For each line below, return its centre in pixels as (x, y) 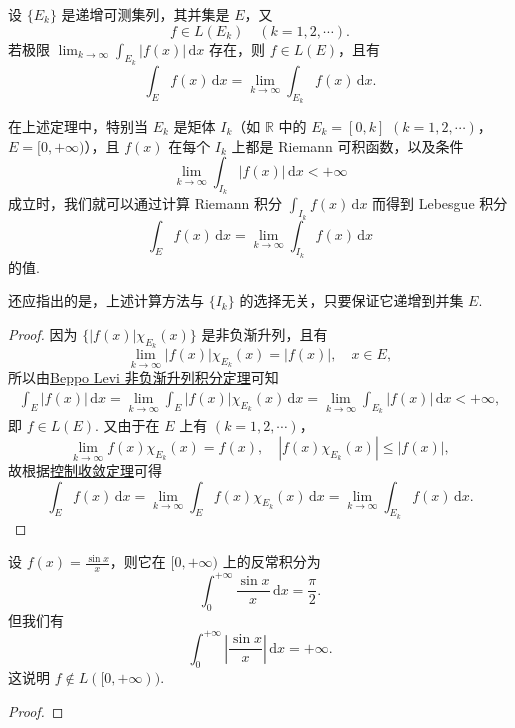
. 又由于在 (127, 425)
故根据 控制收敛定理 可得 (85, 470)
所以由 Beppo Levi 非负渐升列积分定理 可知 (143, 377)
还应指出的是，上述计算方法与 (106, 300)
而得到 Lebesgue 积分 (440, 203)
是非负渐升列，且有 (264, 333)
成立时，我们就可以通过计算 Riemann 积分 (145, 203)
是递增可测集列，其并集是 (145, 14)
